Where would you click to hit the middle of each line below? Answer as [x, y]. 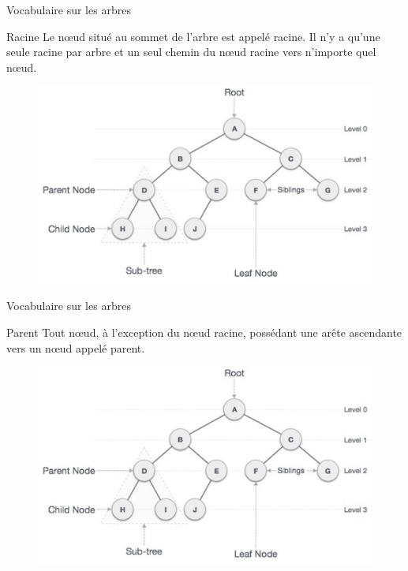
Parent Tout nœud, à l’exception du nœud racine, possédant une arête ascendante [204, 332]
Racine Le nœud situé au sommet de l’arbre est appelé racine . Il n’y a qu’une [193, 36]
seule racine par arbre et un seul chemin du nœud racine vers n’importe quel [191, 52]
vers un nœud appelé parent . [76, 347]
